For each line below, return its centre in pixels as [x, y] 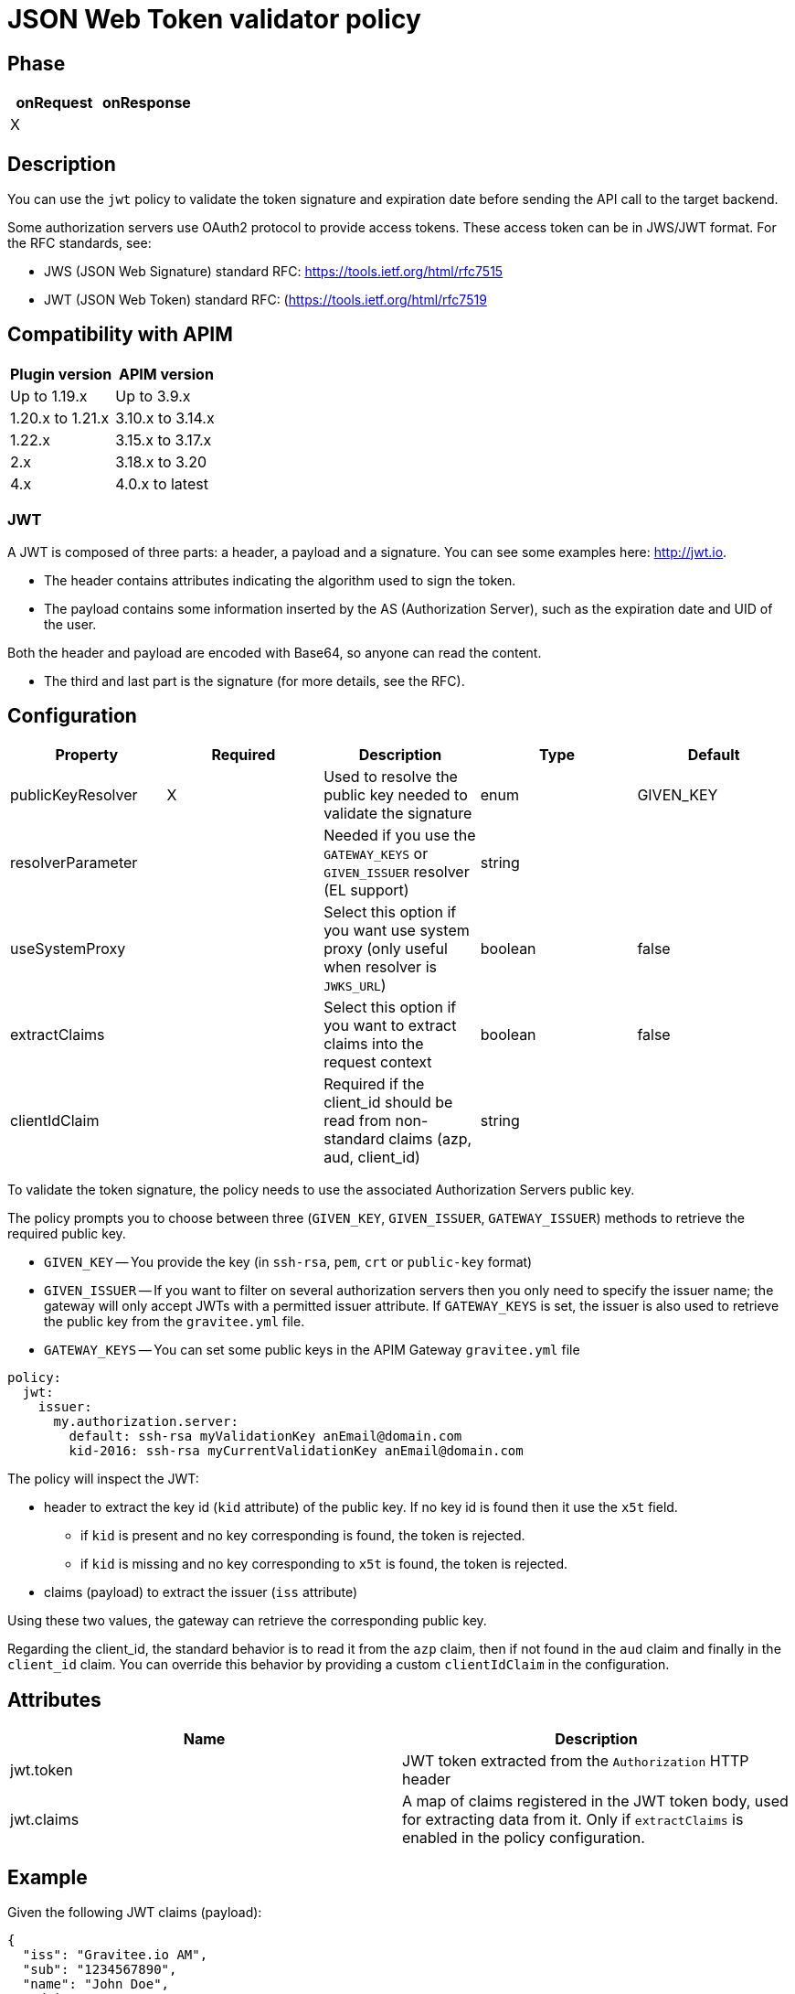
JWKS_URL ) [355, 986]
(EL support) [366, 890]
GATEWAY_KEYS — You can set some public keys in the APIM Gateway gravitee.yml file [312, 1350]
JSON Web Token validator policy [214, 19]
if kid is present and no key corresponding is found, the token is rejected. [303, 1536]
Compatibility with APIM [120, 335]
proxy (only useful [386, 949]
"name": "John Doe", [96, 1984]
